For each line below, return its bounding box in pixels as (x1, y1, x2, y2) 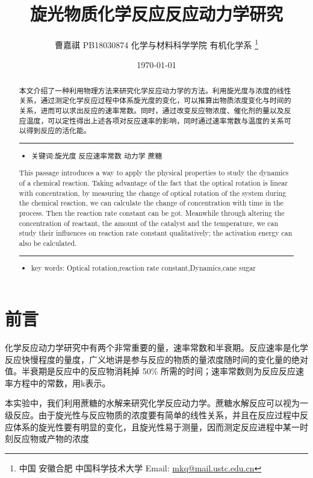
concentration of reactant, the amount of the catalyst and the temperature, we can (19, 218, 279, 228)
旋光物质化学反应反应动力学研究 (29, 1, 283, 26)
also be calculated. (19, 237, 77, 248)
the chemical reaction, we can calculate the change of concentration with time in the (19, 198, 284, 208)
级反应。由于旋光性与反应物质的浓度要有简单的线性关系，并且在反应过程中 (5, 408, 300, 421)
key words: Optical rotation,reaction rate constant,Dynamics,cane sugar (31, 263, 256, 273)
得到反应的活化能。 (26, 125, 91, 136)
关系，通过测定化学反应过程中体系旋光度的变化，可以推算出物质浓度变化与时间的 (19, 95, 291, 105)
